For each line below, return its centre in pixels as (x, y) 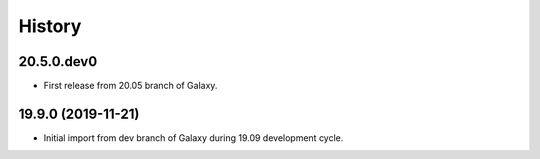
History (50, 26)
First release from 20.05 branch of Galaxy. (130, 86)
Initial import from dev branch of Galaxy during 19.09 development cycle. (193, 137)
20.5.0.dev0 (58, 61)
